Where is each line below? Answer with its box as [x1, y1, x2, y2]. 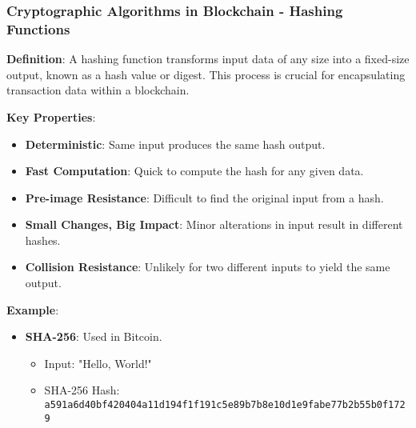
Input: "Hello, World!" [44, 354, 152, 371]
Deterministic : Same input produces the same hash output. [25, 135, 326, 152]
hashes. [25, 231, 61, 248]
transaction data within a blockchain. [6, 82, 190, 98]
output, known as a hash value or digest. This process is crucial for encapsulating [6, 66, 406, 82]
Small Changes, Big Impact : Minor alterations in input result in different [25, 216, 403, 233]
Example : [6, 301, 59, 318]
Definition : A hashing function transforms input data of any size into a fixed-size [6, 50, 410, 67]
